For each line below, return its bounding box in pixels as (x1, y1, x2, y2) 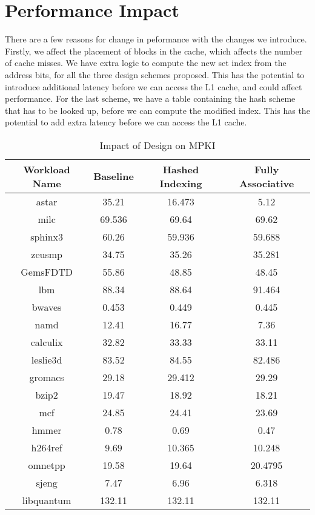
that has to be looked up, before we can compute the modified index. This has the (5, 104, 310, 116)
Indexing (159, 176, 202, 190)
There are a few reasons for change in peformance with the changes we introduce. (5, 33, 307, 45)
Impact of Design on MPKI (99, 138, 216, 152)
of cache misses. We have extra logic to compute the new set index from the (5, 56, 287, 69)
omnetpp (28, 457, 65, 472)
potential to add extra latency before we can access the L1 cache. (5, 116, 247, 128)
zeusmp (31, 247, 62, 261)
